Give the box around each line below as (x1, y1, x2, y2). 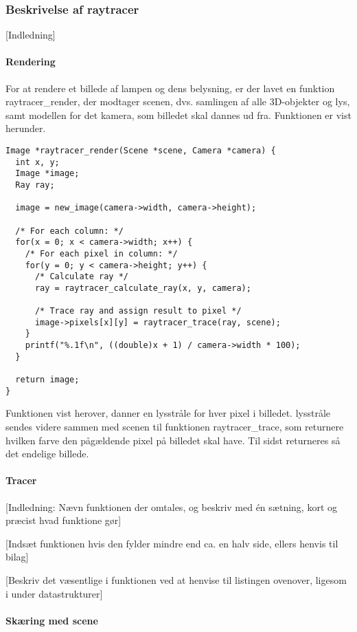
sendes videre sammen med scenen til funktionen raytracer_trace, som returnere (5, 419, 344, 434)
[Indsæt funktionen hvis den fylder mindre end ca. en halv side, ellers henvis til (5, 536, 338, 550)
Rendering (5, 54, 56, 69)
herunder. (5, 121, 46, 135)
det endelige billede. (5, 446, 89, 461)
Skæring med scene (5, 613, 98, 627)
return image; (15, 375, 80, 385)
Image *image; (15, 168, 80, 179)
